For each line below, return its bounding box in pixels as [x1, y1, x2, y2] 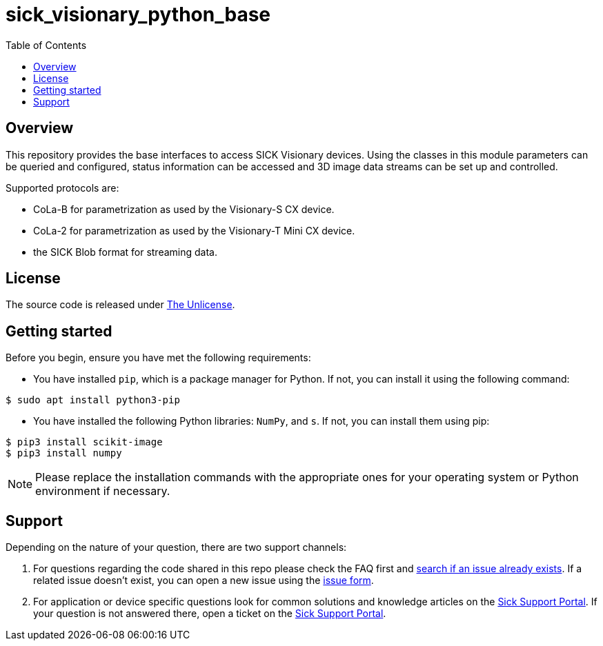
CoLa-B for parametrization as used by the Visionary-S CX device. [33, 203, 335, 215]
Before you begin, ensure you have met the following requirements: [6, 352, 311, 364]
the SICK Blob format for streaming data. [33, 245, 217, 258]
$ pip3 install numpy [6, 447, 122, 459]
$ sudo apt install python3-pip [6, 394, 180, 406]
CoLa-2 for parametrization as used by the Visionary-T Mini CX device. [33, 224, 355, 236]
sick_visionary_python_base [6, 3, 271, 26]
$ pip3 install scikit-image [6, 436, 163, 448]
